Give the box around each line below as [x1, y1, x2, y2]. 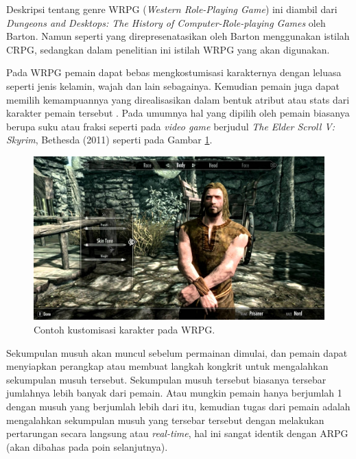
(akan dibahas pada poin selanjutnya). [6, 439, 168, 454]
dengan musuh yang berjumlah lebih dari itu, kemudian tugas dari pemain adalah [6, 399, 351, 413]
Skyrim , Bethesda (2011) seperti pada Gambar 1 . [6, 132, 213, 147]
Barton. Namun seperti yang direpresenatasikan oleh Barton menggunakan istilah [6, 29, 350, 43]
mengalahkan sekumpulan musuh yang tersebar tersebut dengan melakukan [6, 412, 324, 427]
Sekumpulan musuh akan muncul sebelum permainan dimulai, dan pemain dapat [6, 345, 348, 360]
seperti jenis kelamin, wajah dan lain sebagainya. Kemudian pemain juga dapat [6, 78, 340, 93]
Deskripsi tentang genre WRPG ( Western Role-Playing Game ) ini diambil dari [6, 2, 337, 16]
